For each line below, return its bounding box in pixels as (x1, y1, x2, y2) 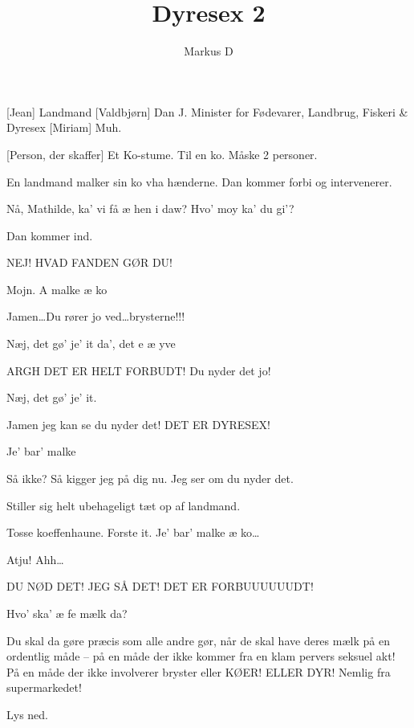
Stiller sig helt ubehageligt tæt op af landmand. (6, 497, 241, 513)
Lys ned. (6, 706, 48, 722)
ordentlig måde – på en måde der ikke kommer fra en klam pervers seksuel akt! (6, 648, 396, 665)
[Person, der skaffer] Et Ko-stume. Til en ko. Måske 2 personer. (6, 145, 318, 162)
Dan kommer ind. (6, 227, 93, 243)
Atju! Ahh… (6, 550, 64, 567)
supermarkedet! (6, 679, 82, 696)
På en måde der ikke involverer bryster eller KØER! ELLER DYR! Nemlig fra (6, 663, 391, 680)
